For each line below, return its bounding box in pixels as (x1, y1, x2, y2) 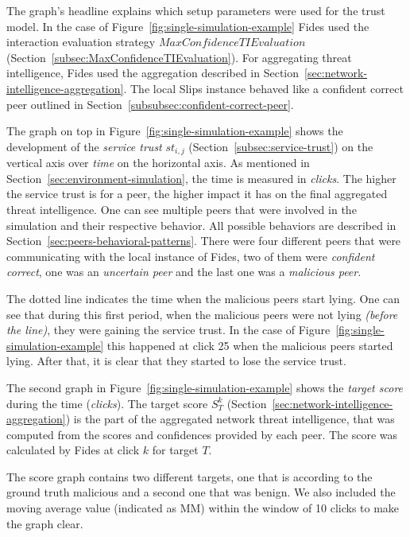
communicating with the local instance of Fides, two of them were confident (6, 247, 375, 264)
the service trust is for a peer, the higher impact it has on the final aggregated (6, 185, 388, 202)
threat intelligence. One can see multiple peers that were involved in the (6, 200, 357, 217)
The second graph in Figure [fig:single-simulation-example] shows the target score (6, 379, 404, 395)
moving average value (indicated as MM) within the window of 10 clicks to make (6, 500, 400, 516)
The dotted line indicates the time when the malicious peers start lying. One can (6, 290, 400, 306)
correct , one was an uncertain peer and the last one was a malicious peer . (6, 263, 362, 280)
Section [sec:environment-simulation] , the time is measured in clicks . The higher (6, 169, 396, 186)
